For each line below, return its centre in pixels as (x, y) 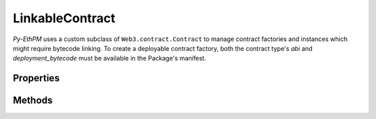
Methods (33, 101)
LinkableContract (64, 18)
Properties (36, 78)
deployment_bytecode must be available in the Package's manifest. (110, 58)
